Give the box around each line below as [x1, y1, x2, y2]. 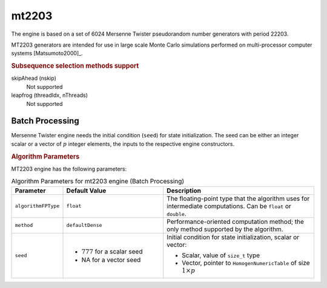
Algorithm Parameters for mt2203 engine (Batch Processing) [11, 177, 185, 186]
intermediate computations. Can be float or [167, 201, 292, 210]
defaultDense [66, 222, 102, 229]
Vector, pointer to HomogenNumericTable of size [182, 258, 310, 267]
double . [167, 209, 187, 218]
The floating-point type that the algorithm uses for [167, 194, 310, 203]
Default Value [66, 186, 107, 195]
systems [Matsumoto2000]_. [11, 50, 83, 57]
